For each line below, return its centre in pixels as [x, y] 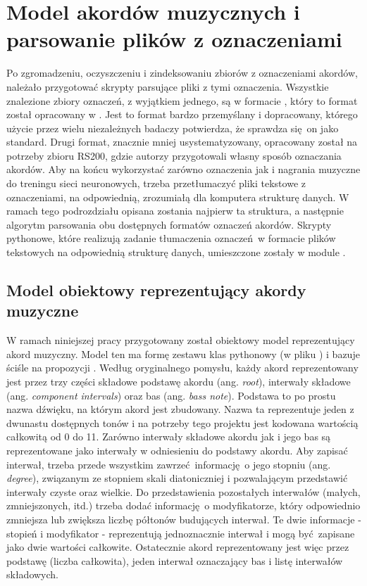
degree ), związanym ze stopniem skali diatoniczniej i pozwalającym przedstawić [177, 478]
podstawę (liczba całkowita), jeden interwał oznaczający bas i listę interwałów [175, 560]
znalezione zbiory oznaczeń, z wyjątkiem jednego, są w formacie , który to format [182, 100]
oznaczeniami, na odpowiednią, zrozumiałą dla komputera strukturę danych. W [178, 197]
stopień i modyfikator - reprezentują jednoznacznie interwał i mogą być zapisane [181, 533]
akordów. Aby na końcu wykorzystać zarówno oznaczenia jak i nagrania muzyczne [183, 169]
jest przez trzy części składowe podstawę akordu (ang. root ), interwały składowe [179, 381]
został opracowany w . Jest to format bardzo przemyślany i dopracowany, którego [182, 114]
